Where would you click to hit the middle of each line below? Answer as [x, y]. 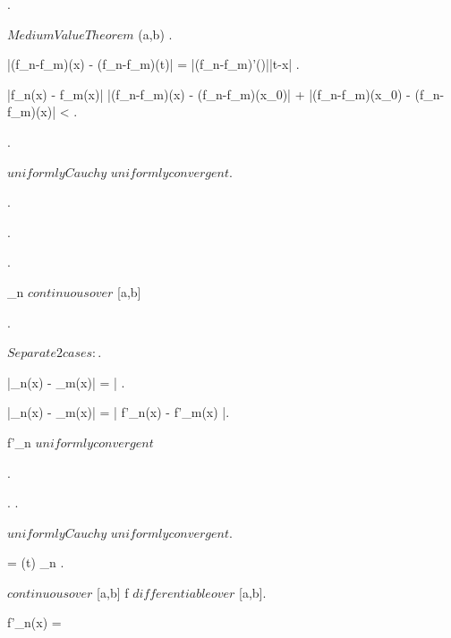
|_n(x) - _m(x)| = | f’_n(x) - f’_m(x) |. [119, 412]
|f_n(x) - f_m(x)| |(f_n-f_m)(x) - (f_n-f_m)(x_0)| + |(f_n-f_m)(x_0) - [209, 94]
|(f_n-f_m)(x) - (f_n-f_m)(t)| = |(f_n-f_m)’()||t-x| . [153, 64]
